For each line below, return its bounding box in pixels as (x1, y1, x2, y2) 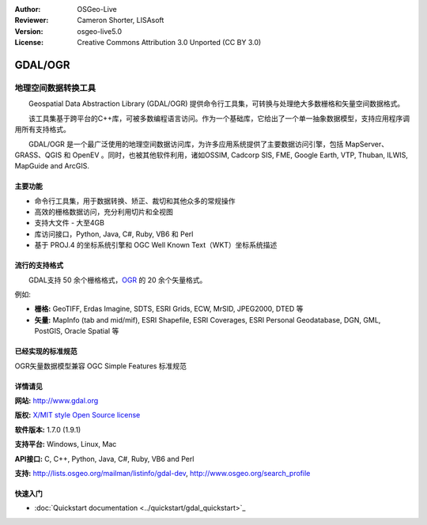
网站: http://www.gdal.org (14, 395, 99, 405)
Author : (14, 5, 41, 13)
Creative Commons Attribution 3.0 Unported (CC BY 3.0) (77, 38, 262, 47)
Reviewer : (14, 16, 49, 25)
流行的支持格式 (14, 261, 63, 270)
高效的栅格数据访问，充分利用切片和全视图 (34, 207, 173, 217)
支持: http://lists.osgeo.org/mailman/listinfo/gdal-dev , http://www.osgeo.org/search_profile (14, 468, 311, 478)
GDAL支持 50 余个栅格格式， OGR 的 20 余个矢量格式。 (28, 275, 207, 285)
